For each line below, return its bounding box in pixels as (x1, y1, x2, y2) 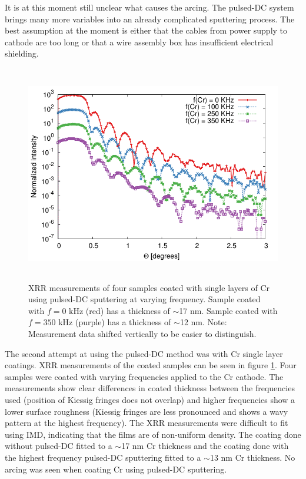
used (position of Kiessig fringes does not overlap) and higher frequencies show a (5, 393, 295, 405)
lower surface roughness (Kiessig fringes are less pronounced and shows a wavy (5, 405, 288, 417)
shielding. (5, 47, 39, 60)
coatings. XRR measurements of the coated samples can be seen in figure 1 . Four (5, 359, 297, 371)
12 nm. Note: (179, 316, 227, 328)
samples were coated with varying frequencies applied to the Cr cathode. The (5, 370, 284, 382)
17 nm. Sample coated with (179, 304, 278, 316)
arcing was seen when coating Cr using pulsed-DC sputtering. (5, 463, 227, 475)
